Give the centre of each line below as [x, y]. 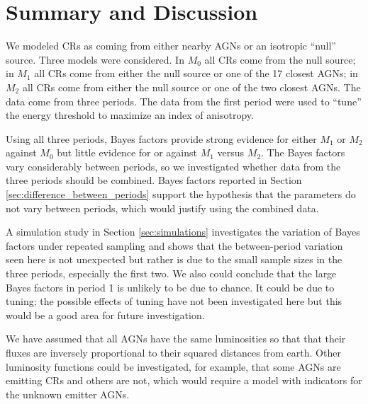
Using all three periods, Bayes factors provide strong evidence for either [161, 138]
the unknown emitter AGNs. [68, 394]
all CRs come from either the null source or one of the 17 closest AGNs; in [196, 73]
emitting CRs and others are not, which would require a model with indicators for [184, 380]
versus [231, 152]
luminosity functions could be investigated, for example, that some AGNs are [173, 366]
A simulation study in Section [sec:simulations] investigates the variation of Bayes [183, 232]
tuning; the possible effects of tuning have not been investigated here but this [174, 301]
